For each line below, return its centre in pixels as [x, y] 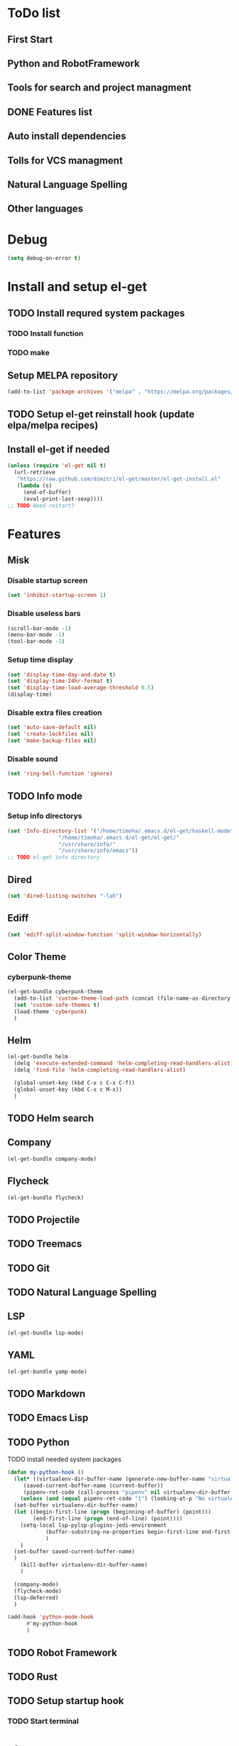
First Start [30, 40]
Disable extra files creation [55, 712]
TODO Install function [46, 333]
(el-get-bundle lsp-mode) [46, 1333]
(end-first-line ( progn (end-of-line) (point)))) [108, 1519]
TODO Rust [33, 1677]
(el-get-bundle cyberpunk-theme [55, 992]
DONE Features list [50, 112]
